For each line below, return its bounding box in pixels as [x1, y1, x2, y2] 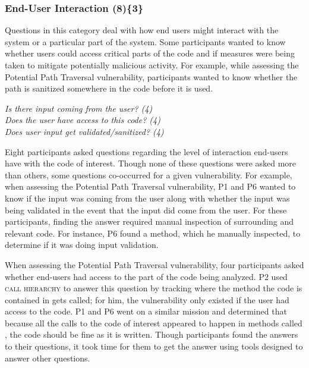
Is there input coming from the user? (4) [5, 102, 153, 114]
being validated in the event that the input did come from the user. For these [5, 203, 287, 216]
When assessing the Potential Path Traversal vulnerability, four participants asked [5, 258, 304, 271]
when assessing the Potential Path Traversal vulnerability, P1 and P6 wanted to [5, 180, 296, 193]
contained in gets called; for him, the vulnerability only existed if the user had [5, 293, 289, 306]
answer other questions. [5, 351, 90, 364]
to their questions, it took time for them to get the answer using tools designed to [5, 340, 303, 353]
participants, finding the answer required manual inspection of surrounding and [5, 215, 294, 228]
